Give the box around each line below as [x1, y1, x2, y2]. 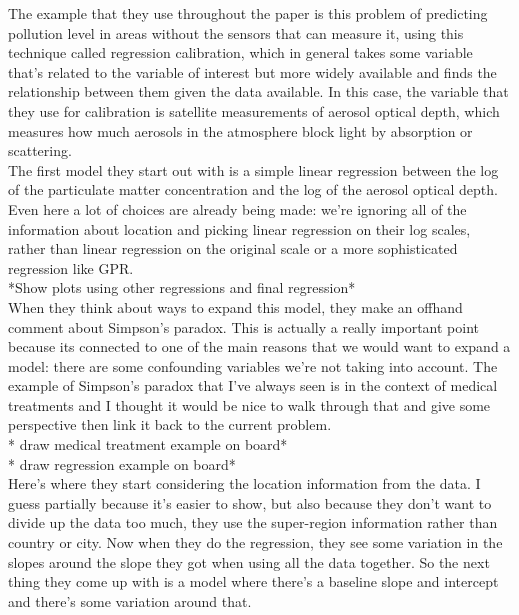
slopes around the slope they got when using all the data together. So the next [8, 551, 490, 572]
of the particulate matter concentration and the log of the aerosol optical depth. [8, 179, 498, 200]
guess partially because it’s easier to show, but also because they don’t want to [8, 492, 492, 513]
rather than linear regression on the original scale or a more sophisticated [8, 238, 458, 259]
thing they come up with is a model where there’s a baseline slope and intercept [8, 571, 499, 592]
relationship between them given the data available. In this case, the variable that [8, 81, 509, 102]
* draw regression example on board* [8, 453, 236, 474]
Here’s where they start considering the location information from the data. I [8, 473, 481, 494]
